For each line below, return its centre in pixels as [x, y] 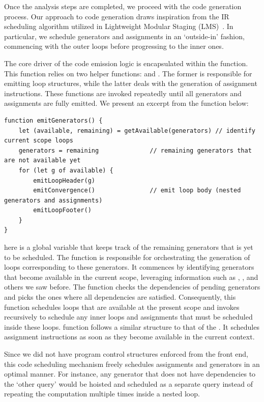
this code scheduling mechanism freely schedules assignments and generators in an [132, 364]
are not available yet [42, 161]
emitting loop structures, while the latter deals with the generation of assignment [131, 83]
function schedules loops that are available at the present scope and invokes [122, 307]
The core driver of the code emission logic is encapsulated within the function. [126, 63]
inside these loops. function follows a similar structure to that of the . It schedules [132, 326]
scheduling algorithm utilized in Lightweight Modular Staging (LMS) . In [119, 26]
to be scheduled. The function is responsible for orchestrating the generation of [127, 257]
